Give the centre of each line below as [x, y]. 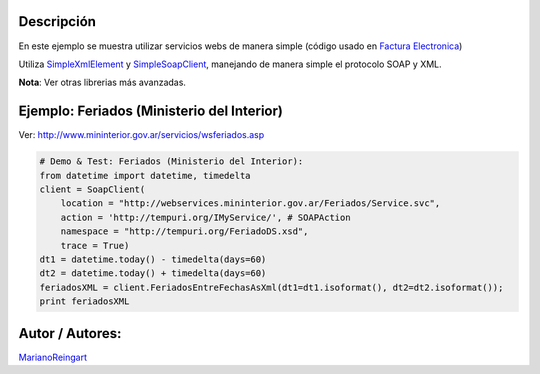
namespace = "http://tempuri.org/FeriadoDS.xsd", [184, 231]
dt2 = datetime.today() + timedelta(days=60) [153, 273]
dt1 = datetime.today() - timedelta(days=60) [153, 259]
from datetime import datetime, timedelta [145, 175]
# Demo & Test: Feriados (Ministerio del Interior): [171, 161]
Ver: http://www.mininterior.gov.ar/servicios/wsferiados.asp [141, 135]
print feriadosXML [84, 301]
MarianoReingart [52, 357]
